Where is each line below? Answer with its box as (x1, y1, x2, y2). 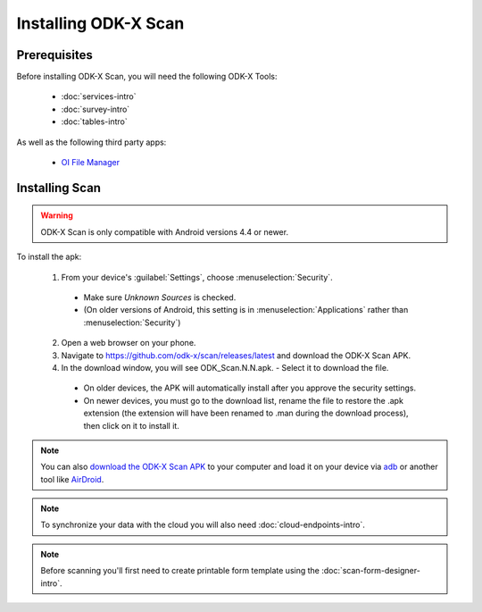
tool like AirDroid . (40, 474, 104, 484)
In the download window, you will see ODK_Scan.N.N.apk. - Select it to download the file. (61, 362, 389, 373)
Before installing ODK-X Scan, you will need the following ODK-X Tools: (16, 71, 278, 82)
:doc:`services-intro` (61, 91, 137, 102)
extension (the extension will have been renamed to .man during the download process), (83, 407, 410, 419)
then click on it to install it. (83, 420, 180, 431)
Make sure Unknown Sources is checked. (83, 291, 237, 303)
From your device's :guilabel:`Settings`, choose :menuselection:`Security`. (61, 272, 334, 282)
